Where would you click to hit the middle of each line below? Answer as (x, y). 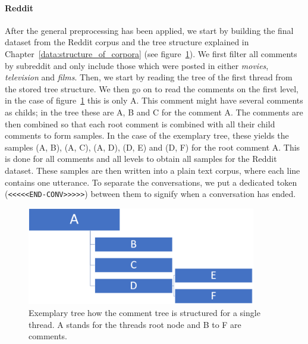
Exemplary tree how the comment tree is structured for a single (144, 312)
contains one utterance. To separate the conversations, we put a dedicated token (151, 182)
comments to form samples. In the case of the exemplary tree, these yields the (147, 135)
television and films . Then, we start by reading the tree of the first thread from (149, 77)
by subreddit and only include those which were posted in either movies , (137, 65)
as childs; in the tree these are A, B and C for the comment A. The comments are (154, 112)
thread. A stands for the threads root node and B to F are (135, 324)
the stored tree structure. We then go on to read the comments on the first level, (152, 88)
